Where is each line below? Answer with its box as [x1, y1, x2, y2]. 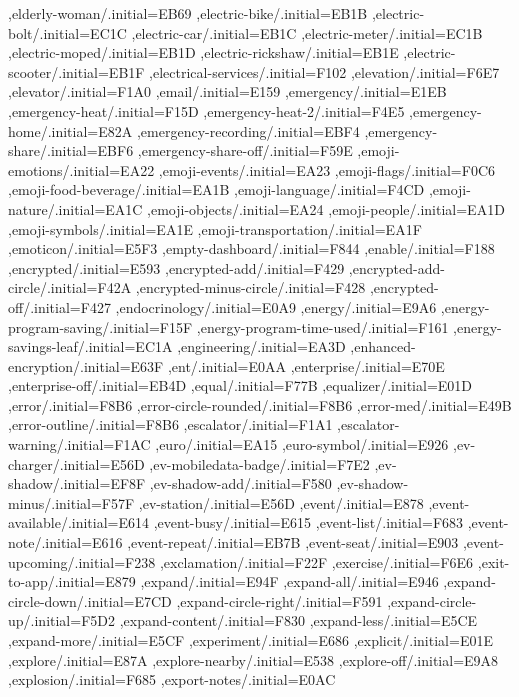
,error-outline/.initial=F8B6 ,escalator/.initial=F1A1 [8, 414, 333, 435]
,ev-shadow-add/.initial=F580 [149, 473, 332, 494]
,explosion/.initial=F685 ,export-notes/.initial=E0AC [8, 669, 336, 690]
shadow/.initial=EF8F [8, 473, 146, 494]
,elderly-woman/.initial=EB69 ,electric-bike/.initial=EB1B [8, 3, 368, 23]
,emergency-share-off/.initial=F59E [137, 140, 353, 161]
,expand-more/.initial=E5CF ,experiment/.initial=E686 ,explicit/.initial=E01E [8, 630, 493, 650]
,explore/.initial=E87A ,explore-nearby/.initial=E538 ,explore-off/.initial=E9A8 [8, 649, 499, 670]
